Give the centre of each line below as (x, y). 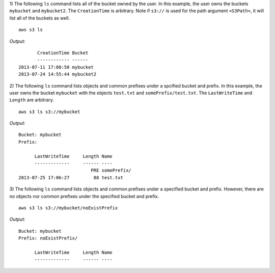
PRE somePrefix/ (111, 170)
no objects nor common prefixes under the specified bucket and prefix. (84, 196)
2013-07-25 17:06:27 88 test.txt (71, 178)
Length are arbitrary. (32, 100)
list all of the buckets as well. (40, 18)
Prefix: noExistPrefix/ (48, 238)
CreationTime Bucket (63, 53)
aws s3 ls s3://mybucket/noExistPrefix (68, 208)
